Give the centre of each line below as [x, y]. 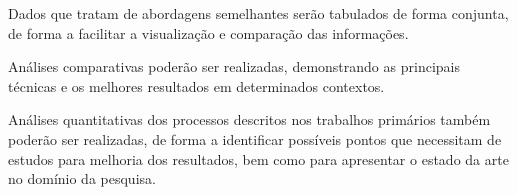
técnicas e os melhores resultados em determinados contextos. [196, 85]
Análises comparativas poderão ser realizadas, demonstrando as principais [234, 66]
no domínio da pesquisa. [82, 178]
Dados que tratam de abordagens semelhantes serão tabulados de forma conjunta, [258, 13]
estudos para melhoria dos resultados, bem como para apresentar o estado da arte [258, 158]
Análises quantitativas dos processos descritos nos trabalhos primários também [249, 119]
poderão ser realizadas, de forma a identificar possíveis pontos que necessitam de [255, 138]
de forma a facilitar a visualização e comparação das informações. [208, 32]
